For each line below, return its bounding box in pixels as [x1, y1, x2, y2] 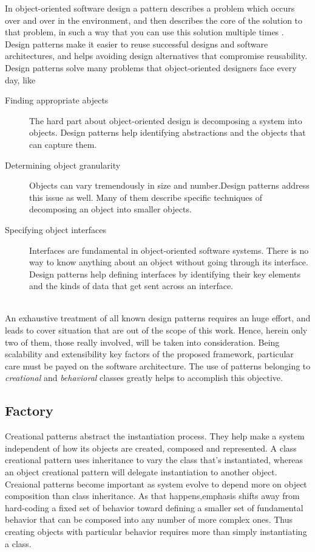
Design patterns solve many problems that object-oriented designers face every [5, 61, 297, 74]
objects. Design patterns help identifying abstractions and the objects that [29, 126, 306, 139]
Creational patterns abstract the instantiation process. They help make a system [5, 430, 305, 442]
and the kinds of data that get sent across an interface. [29, 279, 233, 292]
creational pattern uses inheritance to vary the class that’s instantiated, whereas [5, 453, 303, 466]
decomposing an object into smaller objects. [29, 203, 192, 215]
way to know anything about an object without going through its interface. [29, 256, 308, 268]
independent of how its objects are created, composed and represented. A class [5, 441, 297, 454]
